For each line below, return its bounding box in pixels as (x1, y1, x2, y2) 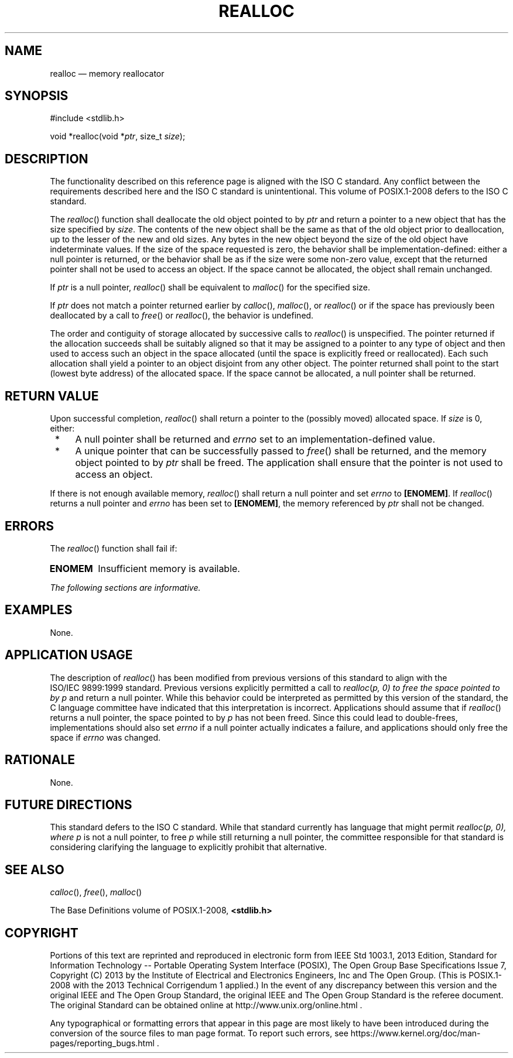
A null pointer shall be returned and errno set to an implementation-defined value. (75, 433, 435, 446)
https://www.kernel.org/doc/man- (350, 1028, 481, 1039)
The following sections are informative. (50, 582, 201, 593)
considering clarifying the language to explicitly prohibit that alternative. (50, 842, 327, 852)
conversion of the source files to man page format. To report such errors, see (50, 1028, 348, 1039)
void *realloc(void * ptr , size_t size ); (50, 131, 186, 142)
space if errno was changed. (50, 732, 161, 742)
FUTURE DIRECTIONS (5, 797, 132, 812)
